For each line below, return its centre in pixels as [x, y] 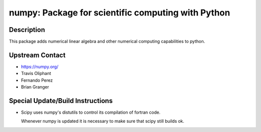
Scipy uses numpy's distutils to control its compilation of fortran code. [91, 112]
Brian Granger [35, 87]
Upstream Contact [37, 55]
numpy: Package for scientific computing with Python [120, 13]
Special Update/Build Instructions [61, 101]
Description [27, 30]
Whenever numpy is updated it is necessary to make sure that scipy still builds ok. [103, 121]
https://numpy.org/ [40, 66]
